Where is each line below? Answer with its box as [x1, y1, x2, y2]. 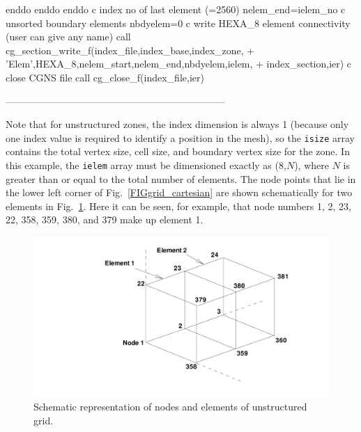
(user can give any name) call [6, 29, 131, 44]
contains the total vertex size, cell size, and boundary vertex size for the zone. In [6, 144, 350, 159]
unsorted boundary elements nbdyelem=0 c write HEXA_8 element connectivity [6, 15, 351, 30]
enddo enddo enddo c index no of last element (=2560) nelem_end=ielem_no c [6, 2, 346, 16]
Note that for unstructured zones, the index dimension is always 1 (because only [6, 117, 349, 131]
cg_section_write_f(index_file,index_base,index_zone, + [6, 42, 255, 57]
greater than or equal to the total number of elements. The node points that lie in [6, 171, 356, 186]
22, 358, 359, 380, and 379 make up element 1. [6, 212, 203, 227]
